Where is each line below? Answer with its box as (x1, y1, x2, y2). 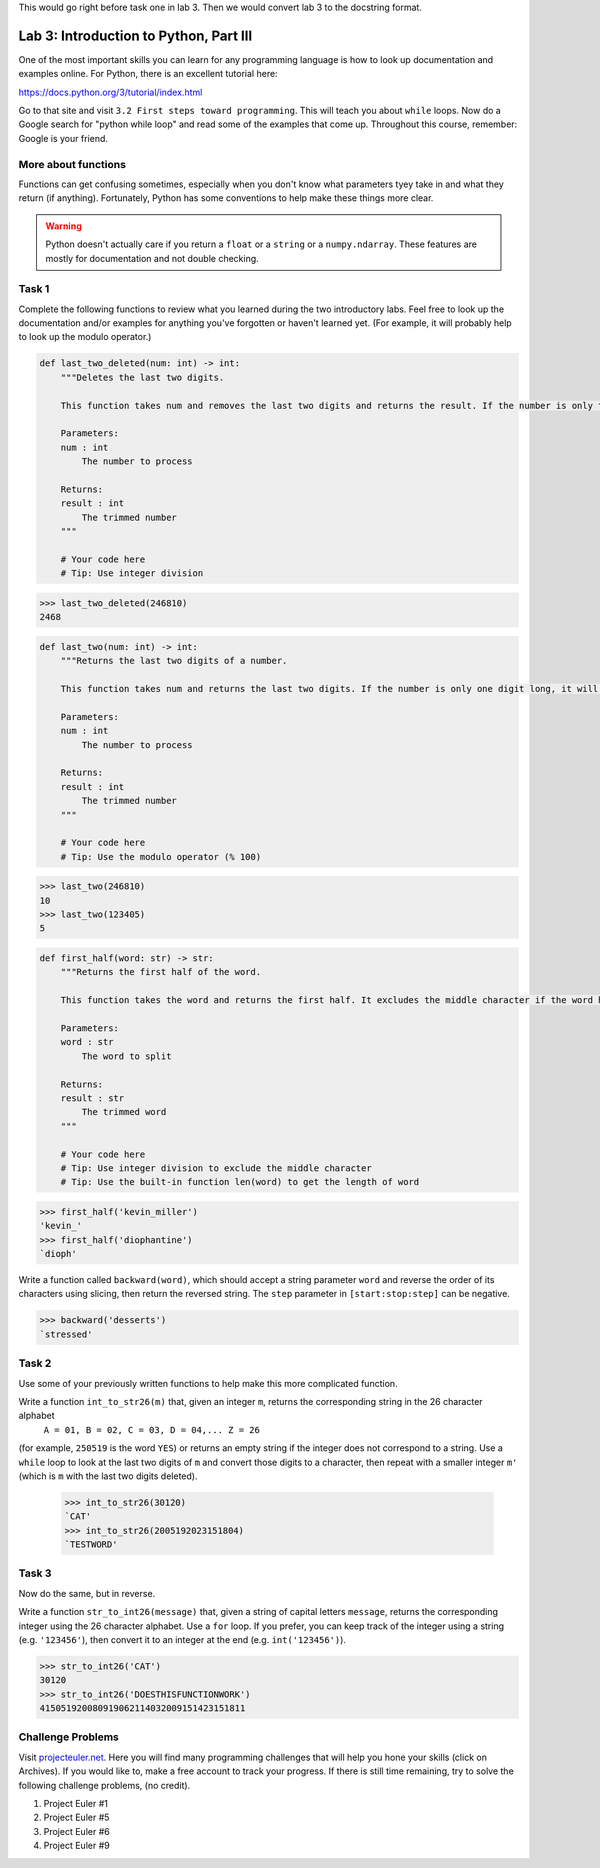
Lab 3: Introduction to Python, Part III (18, 27, 253, 44)
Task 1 (18, 282, 50, 296)
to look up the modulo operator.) (18, 331, 152, 343)
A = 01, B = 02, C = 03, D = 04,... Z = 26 (43, 1424, 260, 1435)
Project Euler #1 (43, 1798, 109, 1810)
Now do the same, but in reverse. (18, 1587, 156, 1599)
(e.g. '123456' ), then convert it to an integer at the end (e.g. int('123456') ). (18, 1633, 347, 1645)
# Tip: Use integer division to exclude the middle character (60, 1162, 372, 1174)
